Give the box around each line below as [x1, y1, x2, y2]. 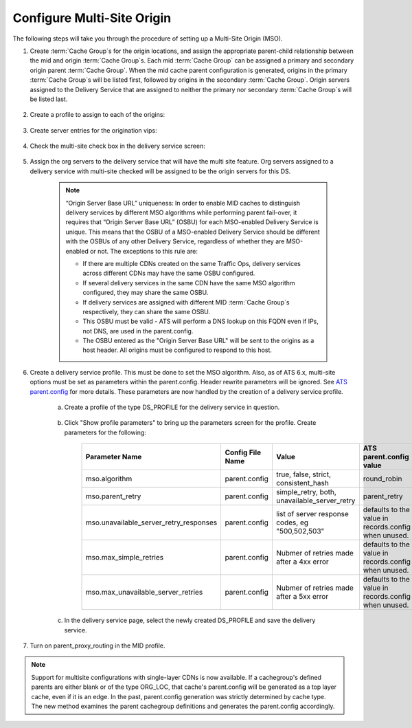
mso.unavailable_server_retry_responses [85, 518, 218, 527]
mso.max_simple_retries [85, 553, 164, 562]
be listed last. [30, 95, 68, 103]
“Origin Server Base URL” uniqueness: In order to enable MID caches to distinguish [65, 199, 300, 207]
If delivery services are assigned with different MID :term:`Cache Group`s [82, 298, 290, 306]
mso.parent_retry [85, 492, 141, 501]
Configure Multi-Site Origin [12, 10, 172, 25]
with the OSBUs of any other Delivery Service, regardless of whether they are [65, 237, 285, 245]
